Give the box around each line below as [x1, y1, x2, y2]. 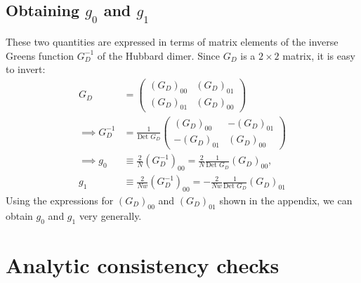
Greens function [6, 48, 74, 62]
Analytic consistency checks [6, 250, 280, 279]
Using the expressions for [6, 192, 114, 207]
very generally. [79, 208, 142, 223]
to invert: [6, 62, 46, 77]
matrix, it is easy [282, 48, 355, 62]
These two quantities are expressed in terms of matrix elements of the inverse [6, 34, 339, 48]
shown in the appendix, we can [219, 192, 353, 207]
